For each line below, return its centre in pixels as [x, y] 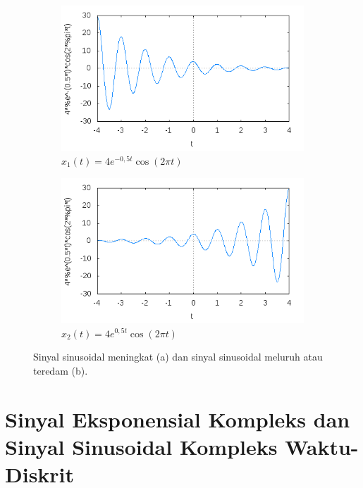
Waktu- [322, 446]
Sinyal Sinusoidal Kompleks [141, 446]
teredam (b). [61, 370]
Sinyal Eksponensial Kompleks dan [178, 419]
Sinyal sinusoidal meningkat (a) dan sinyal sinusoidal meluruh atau [178, 357]
